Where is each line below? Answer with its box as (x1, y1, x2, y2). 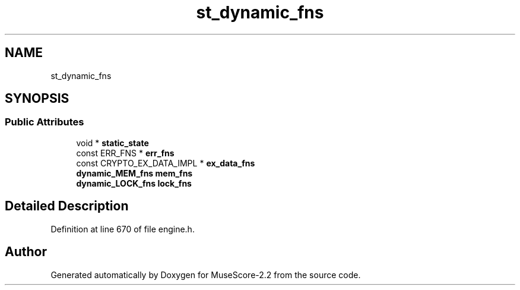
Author (5, 244, 47, 260)
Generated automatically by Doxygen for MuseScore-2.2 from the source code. (50, 269, 361, 280)
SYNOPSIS (5, 91, 69, 106)
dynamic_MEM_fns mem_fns (76, 168, 193, 178)
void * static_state (76, 137, 149, 148)
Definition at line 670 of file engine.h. (50, 223, 195, 234)
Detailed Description (5, 198, 129, 214)
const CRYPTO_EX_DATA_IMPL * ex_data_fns (76, 157, 255, 168)
